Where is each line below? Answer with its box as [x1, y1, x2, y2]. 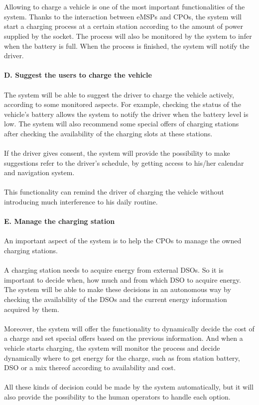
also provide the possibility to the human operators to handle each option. [4, 391, 231, 402]
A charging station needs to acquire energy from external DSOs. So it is [4, 265, 224, 275]
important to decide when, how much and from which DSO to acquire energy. [4, 274, 241, 285]
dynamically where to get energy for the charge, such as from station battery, [4, 352, 240, 363]
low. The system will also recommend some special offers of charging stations [4, 118, 239, 129]
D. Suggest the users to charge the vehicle [4, 70, 152, 80]
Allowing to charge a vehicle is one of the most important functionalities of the [4, 1, 245, 12]
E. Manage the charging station [4, 216, 115, 226]
